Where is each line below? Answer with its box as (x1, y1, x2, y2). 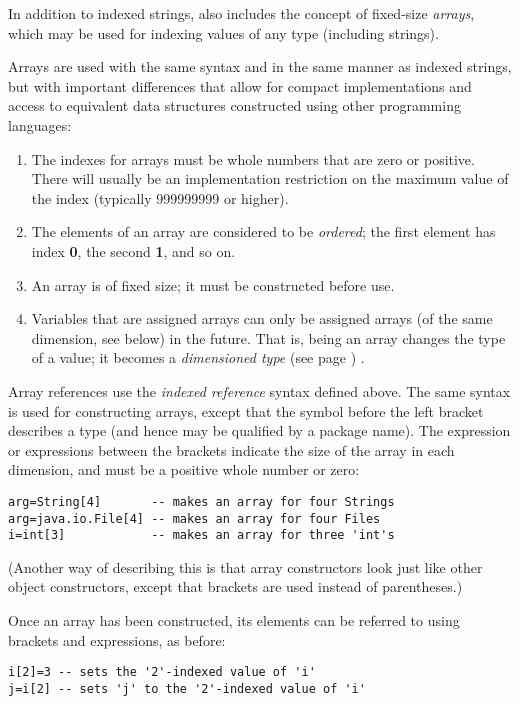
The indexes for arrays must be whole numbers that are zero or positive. (31, 148, 475, 169)
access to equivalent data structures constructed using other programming (8, 95, 461, 116)
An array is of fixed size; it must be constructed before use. (31, 274, 395, 295)
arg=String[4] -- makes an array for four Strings (8, 494, 395, 509)
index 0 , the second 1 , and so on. (31, 240, 236, 261)
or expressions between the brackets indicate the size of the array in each (8, 439, 455, 460)
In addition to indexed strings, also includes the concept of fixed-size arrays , (8, 3, 475, 23)
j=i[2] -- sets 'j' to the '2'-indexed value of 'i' (8, 681, 366, 696)
